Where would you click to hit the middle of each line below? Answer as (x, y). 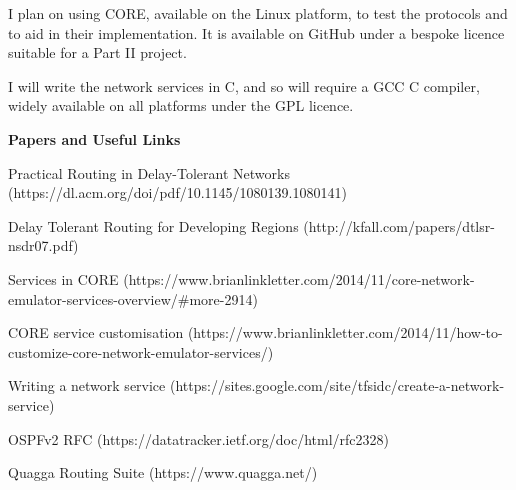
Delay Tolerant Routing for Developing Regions (153, 225)
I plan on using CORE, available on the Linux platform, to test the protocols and (258, 13)
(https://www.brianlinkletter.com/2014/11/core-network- (299, 278)
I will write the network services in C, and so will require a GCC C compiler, (244, 85)
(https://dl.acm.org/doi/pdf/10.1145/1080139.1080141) (177, 192)
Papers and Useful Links (94, 138)
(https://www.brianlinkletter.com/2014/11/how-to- (345, 332)
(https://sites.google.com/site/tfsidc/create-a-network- (337, 385)
